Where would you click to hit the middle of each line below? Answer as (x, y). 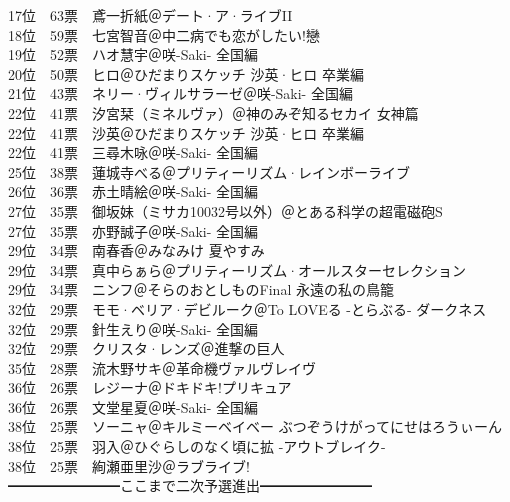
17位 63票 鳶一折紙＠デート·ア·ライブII (150, 15)
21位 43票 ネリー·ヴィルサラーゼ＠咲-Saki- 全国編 (180, 93)
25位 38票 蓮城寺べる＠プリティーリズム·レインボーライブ (209, 171)
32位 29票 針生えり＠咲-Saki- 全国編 (133, 328)
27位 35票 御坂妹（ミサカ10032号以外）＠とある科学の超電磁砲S (225, 210)
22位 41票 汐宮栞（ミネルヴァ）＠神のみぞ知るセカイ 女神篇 (213, 112)
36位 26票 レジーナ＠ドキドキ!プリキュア (150, 387)
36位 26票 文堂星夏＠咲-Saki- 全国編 (133, 406)
